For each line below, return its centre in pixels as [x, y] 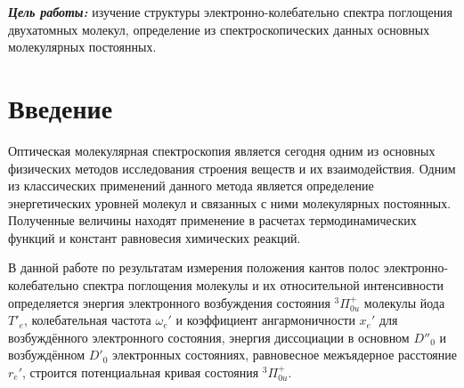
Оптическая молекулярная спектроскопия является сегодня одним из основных [222, 150]
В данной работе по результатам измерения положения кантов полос [194, 267]
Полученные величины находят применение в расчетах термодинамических [212, 220]
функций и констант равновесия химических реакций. [155, 237]
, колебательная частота [87, 320]
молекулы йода [404, 302]
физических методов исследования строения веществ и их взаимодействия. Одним [232, 168]
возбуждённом [47, 355]
